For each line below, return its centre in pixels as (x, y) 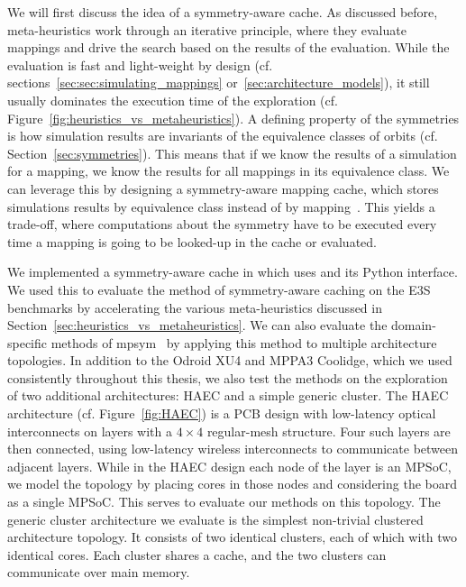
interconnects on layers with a (90, 431)
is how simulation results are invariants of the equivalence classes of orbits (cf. (223, 136)
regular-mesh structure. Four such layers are (329, 431)
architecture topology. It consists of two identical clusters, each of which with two (233, 537)
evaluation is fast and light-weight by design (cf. (140, 64)
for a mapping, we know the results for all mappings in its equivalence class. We (228, 171)
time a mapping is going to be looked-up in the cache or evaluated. (192, 241)
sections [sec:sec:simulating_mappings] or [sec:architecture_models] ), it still (219, 83)
